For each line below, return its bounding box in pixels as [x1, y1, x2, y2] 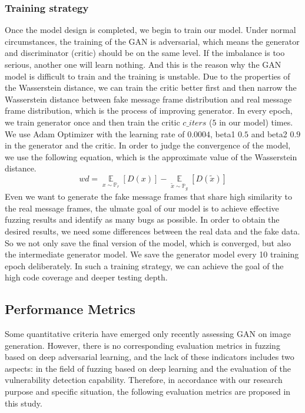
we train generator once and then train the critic [5, 115, 180, 128]
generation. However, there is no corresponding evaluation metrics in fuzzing [5, 339, 280, 351]
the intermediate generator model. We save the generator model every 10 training [5, 248, 299, 260]
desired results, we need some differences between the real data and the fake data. [5, 224, 300, 237]
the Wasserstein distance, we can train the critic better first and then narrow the [5, 81, 297, 94]
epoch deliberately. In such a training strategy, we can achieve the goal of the [5, 259, 284, 272]
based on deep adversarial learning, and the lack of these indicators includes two [5, 351, 294, 363]
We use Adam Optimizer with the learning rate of [5, 127, 185, 140]
